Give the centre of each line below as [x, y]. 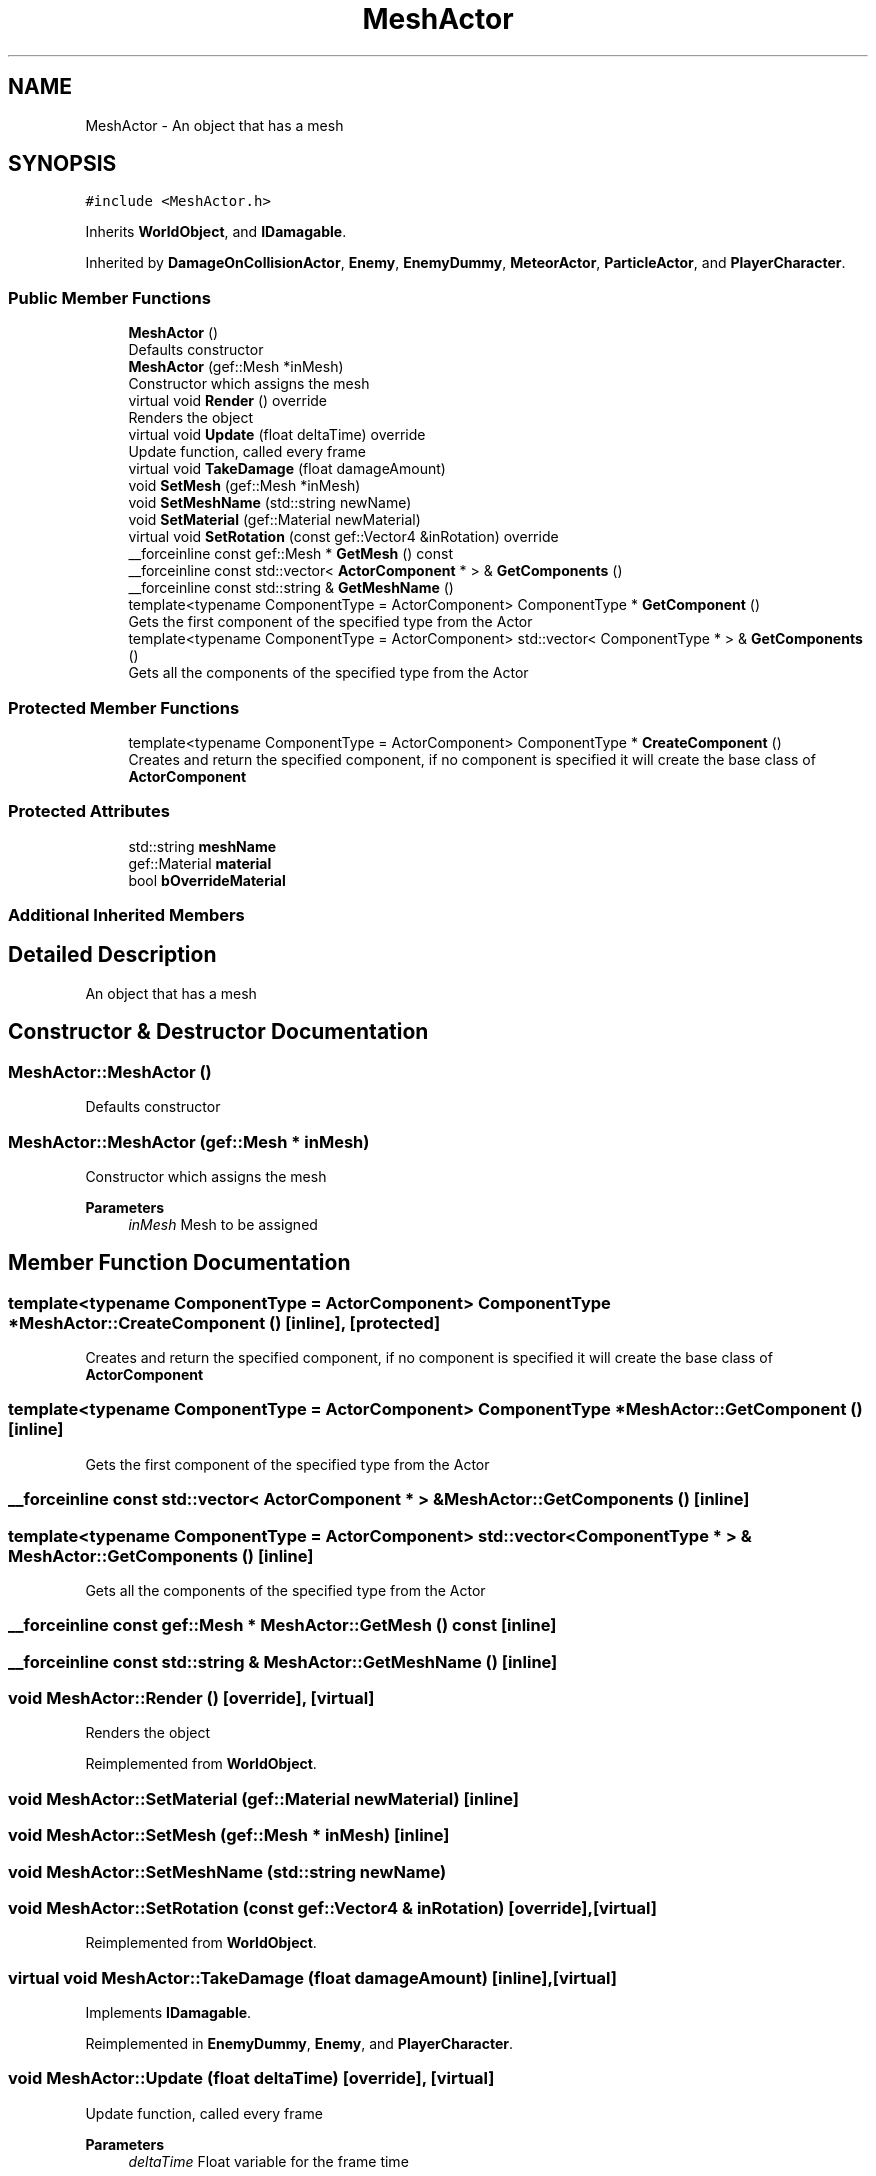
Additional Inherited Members [126, 915]
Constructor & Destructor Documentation [218, 1032]
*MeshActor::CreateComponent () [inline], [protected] [224, 1322]
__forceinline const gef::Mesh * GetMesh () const [290, 554]
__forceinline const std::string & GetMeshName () [291, 588]
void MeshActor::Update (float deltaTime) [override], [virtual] [251, 2078]
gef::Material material [200, 863]
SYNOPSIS [62, 164]
